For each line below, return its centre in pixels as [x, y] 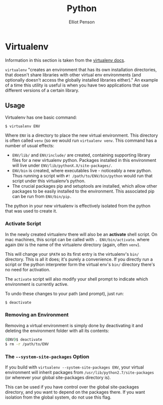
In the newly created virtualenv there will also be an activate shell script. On [81, 234]
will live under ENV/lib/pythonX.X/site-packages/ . [62, 165]
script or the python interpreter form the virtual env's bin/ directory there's [80, 264]
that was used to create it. [31, 211]
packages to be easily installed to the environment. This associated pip [83, 191]
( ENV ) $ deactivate [24, 339]
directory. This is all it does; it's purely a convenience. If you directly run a [79, 259]
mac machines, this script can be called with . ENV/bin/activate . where [77, 239]
